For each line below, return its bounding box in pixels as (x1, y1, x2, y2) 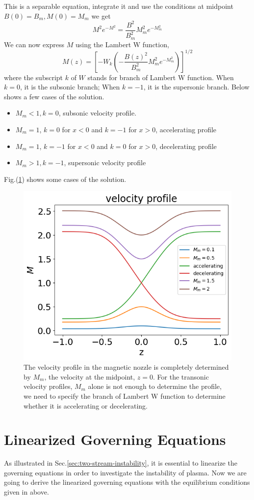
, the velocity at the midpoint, (44, 371, 135, 382)
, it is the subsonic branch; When (20, 82, 120, 92)
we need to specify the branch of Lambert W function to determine (24, 390, 226, 401)
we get (91, 10, 111, 21)
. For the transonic (153, 371, 209, 382)
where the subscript (4, 72, 63, 82)
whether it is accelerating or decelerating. (24, 400, 148, 411)
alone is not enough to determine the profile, (88, 381, 222, 391)
